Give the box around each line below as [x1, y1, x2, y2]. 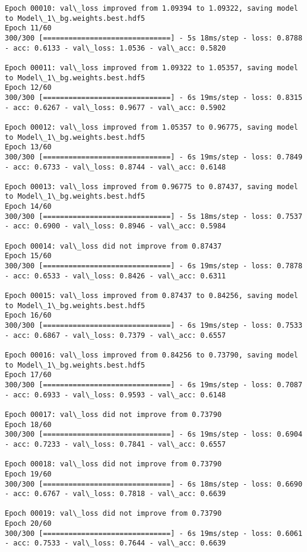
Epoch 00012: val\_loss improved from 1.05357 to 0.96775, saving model [5, 123, 298, 131]
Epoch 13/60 [5, 143, 52, 152]
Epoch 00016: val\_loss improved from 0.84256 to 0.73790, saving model [5, 350, 298, 359]
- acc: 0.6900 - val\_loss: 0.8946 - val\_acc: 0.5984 [5, 222, 226, 231]
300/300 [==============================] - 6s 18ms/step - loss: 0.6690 [5, 479, 303, 488]
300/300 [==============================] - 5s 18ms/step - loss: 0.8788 [5, 33, 303, 42]
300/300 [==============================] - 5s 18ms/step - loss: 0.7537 [5, 212, 303, 221]
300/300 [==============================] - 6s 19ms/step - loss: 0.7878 [5, 262, 303, 271]
